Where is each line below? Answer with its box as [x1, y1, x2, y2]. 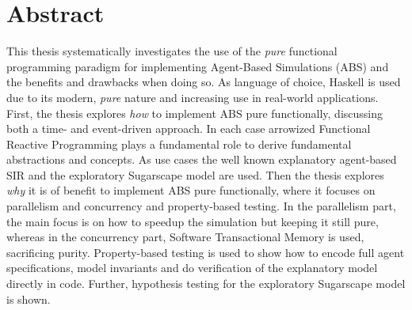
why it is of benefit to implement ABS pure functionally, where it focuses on [6, 182, 376, 198]
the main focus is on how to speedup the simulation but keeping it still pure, [6, 213, 379, 229]
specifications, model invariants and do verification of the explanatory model [6, 259, 378, 276]
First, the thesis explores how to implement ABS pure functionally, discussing [6, 104, 383, 121]
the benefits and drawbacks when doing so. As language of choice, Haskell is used [6, 74, 401, 90]
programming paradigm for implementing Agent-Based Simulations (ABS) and [6, 58, 389, 74]
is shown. [6, 290, 51, 307]
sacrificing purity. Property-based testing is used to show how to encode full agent [6, 244, 405, 260]
